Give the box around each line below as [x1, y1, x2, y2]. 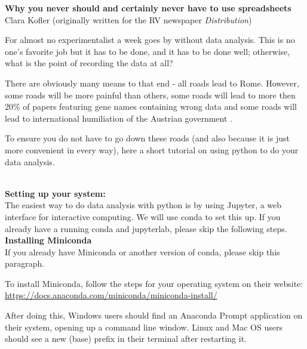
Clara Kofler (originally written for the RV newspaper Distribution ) [5, 13, 252, 26]
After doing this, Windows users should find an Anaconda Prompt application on [5, 309, 303, 322]
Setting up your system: [5, 187, 106, 199]
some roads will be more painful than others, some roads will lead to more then [5, 88, 296, 101]
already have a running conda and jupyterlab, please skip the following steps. [5, 222, 287, 234]
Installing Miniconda [5, 234, 92, 246]
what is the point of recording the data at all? [5, 57, 173, 69]
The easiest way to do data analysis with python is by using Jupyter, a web [5, 199, 282, 211]
